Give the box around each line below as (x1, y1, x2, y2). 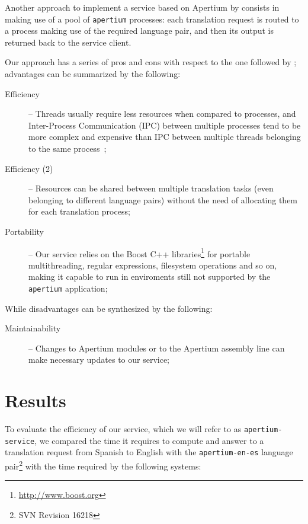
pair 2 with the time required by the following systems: (5, 458, 201, 472)
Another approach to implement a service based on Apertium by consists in (5, 1, 280, 13)
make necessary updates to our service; (28, 353, 169, 366)
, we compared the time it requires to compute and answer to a (34, 434, 264, 446)
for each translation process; (28, 205, 130, 218)
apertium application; (28, 282, 108, 294)
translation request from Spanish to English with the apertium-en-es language (5, 446, 293, 458)
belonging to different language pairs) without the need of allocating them (28, 193, 298, 206)
